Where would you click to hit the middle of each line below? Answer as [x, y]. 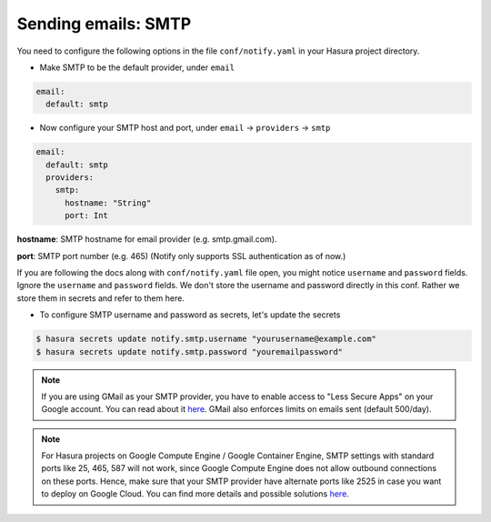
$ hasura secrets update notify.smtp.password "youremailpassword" [190, 351]
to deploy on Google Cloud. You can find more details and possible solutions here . [195, 494]
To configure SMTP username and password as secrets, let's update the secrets [190, 315]
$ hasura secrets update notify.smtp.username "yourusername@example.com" [206, 339]
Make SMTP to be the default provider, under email [137, 67]
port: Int [87, 216]
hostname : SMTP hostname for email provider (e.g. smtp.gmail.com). [147, 239]
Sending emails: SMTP [104, 24]
